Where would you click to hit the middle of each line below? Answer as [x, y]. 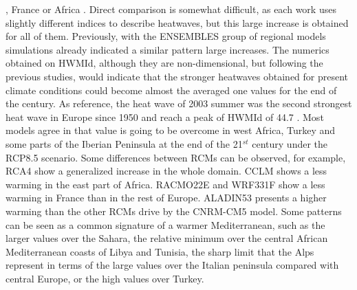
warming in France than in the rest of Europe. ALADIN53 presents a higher [166, 198]
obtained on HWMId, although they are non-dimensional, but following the [164, 63]
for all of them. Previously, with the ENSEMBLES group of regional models [166, 36]
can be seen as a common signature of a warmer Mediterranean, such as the [165, 224]
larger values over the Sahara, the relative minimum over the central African [167, 238]
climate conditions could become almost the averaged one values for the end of [171, 90]
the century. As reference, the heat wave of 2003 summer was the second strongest [179, 103]
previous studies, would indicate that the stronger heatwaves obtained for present [177, 76]
